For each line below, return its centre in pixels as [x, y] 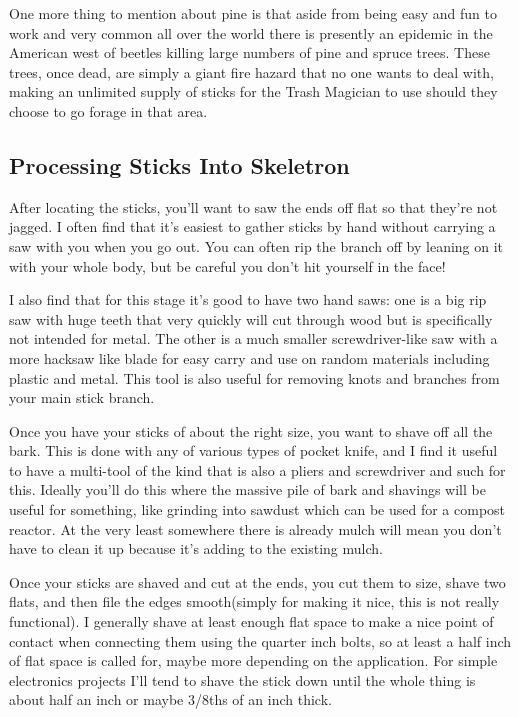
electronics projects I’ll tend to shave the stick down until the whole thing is [242, 679]
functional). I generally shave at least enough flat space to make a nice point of [251, 621]
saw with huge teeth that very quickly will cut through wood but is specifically [251, 318]
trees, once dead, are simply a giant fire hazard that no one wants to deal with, [251, 71]
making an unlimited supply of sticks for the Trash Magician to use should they [253, 91]
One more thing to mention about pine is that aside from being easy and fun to [253, 13]
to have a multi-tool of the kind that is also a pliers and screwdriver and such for [257, 469]
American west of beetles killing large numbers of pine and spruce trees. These [249, 52]
